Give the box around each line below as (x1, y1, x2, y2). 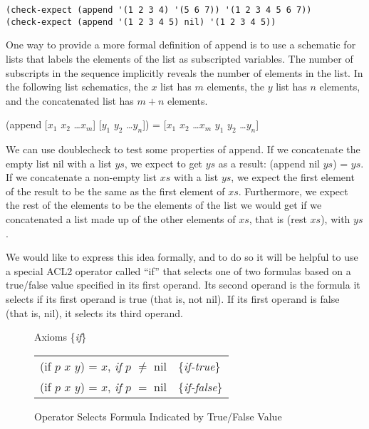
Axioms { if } (34, 329, 87, 344)
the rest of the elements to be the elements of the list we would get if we (6, 197, 322, 212)
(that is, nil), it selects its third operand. (6, 305, 183, 320)
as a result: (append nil (218, 155, 321, 170)
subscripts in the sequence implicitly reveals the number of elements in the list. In (6, 65, 363, 80)
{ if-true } (177, 357, 221, 374)
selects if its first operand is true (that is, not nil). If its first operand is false (6, 291, 340, 306)
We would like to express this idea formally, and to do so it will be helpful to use (6, 249, 358, 264)
